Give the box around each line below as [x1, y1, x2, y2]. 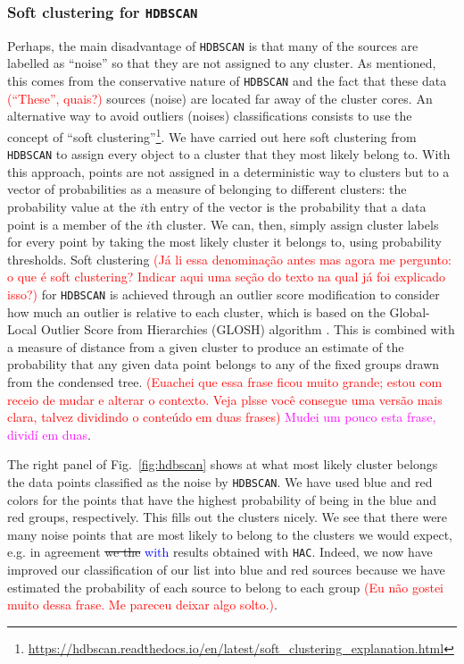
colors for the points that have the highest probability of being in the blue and [7, 490, 437, 509]
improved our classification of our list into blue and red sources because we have [7, 560, 445, 579]
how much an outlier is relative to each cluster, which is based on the [7, 302, 385, 321]
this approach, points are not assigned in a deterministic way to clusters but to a [7, 162, 450, 181]
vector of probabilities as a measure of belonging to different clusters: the [7, 180, 407, 198]
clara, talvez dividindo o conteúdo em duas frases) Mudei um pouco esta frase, [7, 408, 436, 426]
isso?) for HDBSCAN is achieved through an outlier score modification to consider [7, 284, 440, 303]
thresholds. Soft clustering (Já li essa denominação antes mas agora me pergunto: [7, 249, 452, 268]
